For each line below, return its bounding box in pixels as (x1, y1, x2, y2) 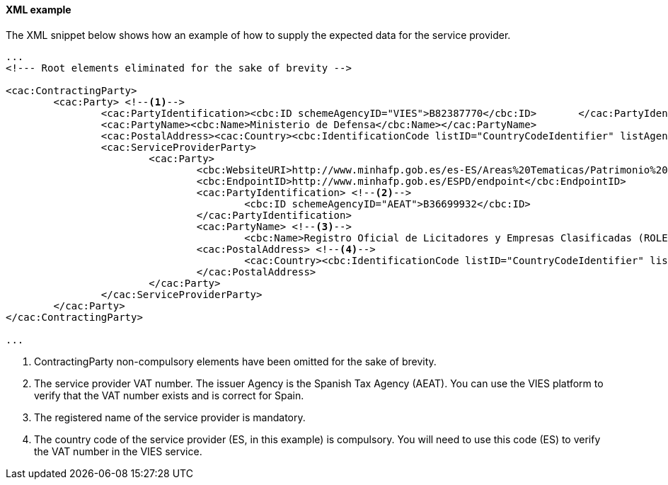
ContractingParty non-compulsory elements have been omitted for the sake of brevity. (34, 355, 437, 367)
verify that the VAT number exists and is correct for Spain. (34, 389, 304, 401)
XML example (6, 4, 71, 16)
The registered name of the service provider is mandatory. (34, 411, 306, 423)
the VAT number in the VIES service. (34, 445, 202, 457)
